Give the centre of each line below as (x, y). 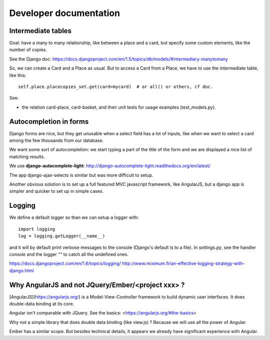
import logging (37, 229)
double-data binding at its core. (42, 303)
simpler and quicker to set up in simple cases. (56, 191)
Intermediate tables (40, 31)
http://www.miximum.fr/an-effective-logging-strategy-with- (183, 263)
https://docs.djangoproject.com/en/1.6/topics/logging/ (65, 263)
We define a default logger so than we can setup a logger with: (74, 217)
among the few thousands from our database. (56, 141)
